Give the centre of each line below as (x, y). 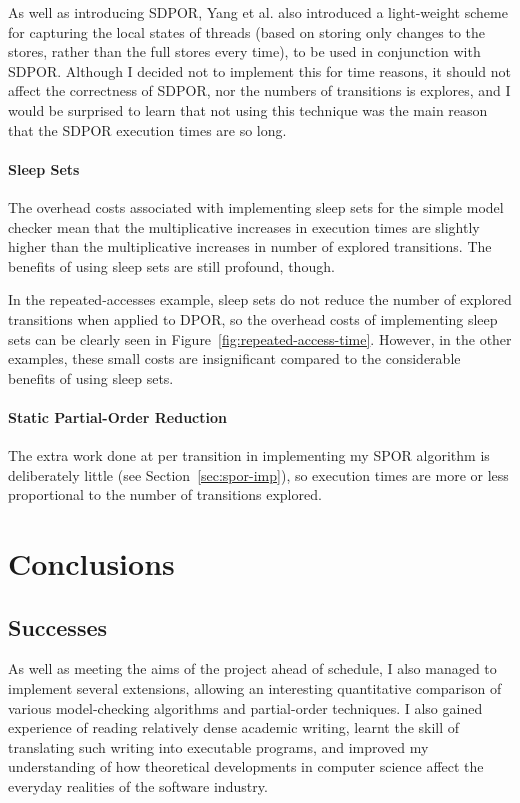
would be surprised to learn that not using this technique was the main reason (248, 109)
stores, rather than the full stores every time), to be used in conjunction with (244, 51)
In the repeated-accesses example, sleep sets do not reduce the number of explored (260, 299)
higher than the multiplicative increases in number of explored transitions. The (250, 246)
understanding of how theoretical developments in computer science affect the (246, 766)
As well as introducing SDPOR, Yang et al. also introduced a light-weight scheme (258, 12)
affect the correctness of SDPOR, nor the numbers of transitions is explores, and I (259, 90)
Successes (58, 626)
